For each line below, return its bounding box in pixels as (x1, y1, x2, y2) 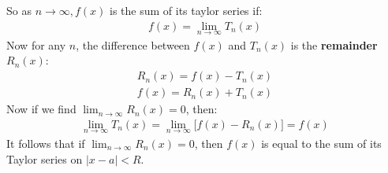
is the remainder (290, 36, 378, 53)
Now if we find (6, 101, 76, 117)
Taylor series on (6, 150, 83, 167)
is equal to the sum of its (261, 134, 382, 151)
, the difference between (76, 36, 190, 53)
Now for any (6, 36, 66, 53)
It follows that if (6, 134, 85, 151)
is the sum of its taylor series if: (110, 2, 263, 18)
